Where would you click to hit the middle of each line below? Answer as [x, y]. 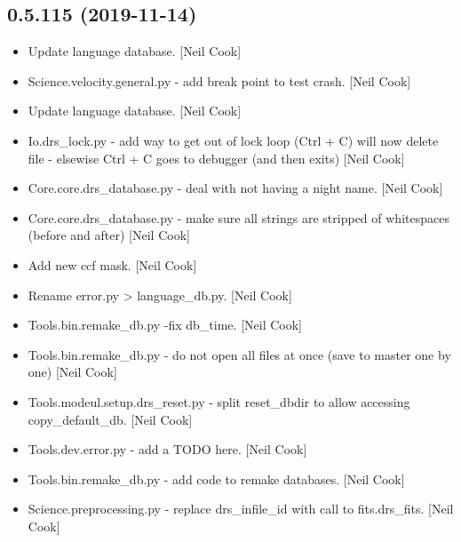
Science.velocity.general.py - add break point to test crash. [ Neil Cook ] [219, 80]
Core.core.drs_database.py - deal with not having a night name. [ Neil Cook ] [235, 188]
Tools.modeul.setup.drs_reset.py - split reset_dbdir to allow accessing [219, 401]
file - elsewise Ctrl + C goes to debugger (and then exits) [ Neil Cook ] [216, 158]
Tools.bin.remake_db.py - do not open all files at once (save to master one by [239, 354]
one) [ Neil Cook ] [72, 372]
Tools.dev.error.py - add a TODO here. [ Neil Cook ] [167, 449]
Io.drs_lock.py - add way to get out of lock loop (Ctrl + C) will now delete [233, 140]
